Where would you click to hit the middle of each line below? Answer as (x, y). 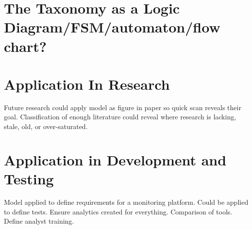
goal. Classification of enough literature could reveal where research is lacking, (120, 117)
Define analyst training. (39, 221)
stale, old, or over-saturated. (46, 126)
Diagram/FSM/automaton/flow (112, 27)
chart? (25, 46)
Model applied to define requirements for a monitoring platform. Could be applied (126, 202)
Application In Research (87, 84)
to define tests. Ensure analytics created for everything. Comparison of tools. (118, 211)
